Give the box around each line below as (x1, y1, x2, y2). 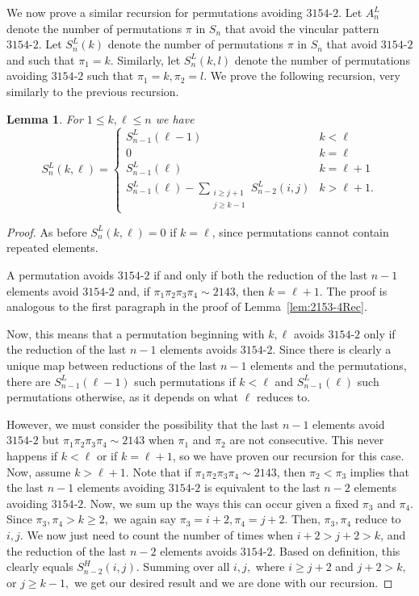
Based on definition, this (279, 542, 400, 559)
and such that (6, 51, 75, 68)
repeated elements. (6, 239, 98, 256)
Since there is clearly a (279, 341, 392, 358)
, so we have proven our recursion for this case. (172, 447, 404, 464)
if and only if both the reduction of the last (153, 267, 368, 283)
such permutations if (134, 372, 236, 389)
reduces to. (256, 388, 311, 405)
